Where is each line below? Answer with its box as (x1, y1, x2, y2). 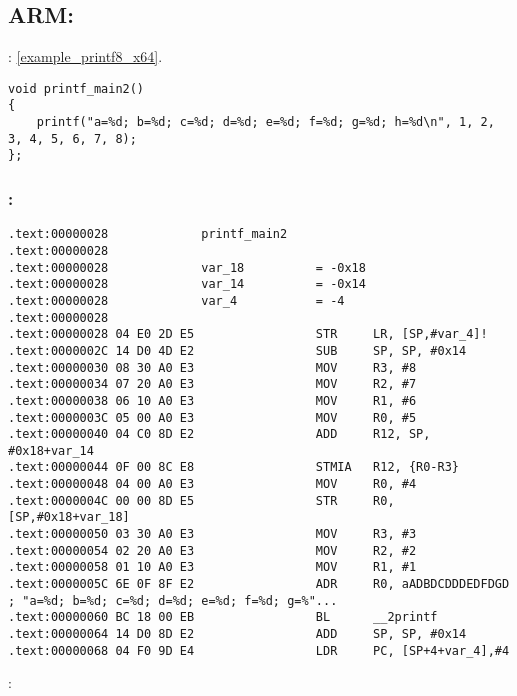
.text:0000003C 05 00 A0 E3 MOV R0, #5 (8, 410, 417, 425)
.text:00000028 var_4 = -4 (8, 293, 345, 308)
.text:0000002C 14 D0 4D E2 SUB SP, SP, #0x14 (8, 343, 467, 358)
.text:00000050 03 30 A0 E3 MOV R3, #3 (8, 527, 417, 542)
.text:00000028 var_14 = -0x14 (8, 277, 366, 292)
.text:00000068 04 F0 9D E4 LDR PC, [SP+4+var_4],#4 (8, 643, 510, 658)
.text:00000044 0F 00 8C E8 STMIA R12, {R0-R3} (8, 460, 460, 475)
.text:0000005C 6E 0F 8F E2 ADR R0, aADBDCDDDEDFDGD (8, 577, 510, 592)
